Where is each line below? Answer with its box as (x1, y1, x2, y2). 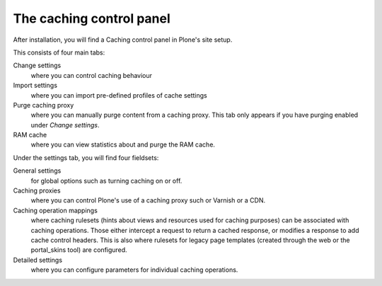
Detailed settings (13, 256, 63, 264)
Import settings (13, 81, 58, 90)
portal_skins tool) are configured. (30, 246, 127, 254)
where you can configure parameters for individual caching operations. (30, 265, 238, 274)
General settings (13, 166, 62, 175)
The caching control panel (13, 11, 171, 26)
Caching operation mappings (13, 206, 98, 214)
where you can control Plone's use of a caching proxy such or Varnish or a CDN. (30, 196, 265, 205)
